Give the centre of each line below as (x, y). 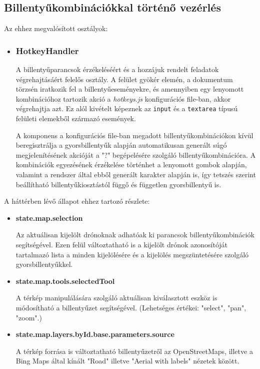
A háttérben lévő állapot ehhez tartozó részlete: (77, 201)
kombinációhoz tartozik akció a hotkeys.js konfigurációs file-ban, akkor (123, 98)
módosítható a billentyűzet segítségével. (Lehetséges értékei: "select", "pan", (131, 307)
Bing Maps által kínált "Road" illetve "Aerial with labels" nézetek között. (127, 361)
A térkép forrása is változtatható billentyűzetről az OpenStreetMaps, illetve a (134, 351)
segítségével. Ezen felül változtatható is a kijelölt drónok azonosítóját (122, 244)
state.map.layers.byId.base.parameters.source (95, 334)
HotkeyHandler (47, 50)
